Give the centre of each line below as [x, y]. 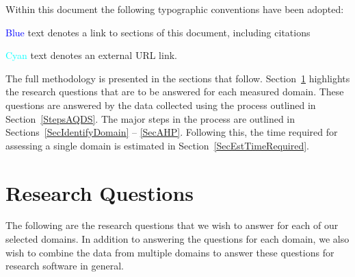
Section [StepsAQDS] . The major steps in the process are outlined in [150, 118]
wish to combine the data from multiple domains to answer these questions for [170, 252]
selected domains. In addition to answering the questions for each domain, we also [177, 239]
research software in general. [65, 266]
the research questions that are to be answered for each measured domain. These [175, 92]
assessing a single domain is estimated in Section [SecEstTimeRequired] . [157, 145]
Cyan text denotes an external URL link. [91, 55]
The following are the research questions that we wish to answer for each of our [172, 225]
